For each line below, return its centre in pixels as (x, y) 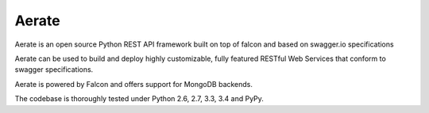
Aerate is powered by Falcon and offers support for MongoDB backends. (134, 84)
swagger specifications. (54, 70)
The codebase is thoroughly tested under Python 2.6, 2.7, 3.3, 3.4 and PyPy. (139, 99)
